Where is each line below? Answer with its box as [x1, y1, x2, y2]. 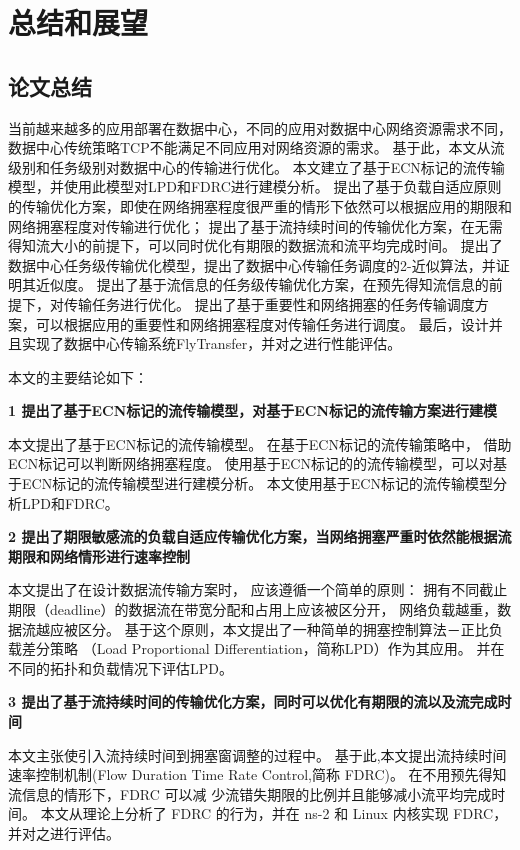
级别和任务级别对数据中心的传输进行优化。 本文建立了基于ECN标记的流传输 [8, 156, 505, 177]
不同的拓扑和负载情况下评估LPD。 [8, 657, 233, 678]
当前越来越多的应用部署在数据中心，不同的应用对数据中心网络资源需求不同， [8, 117, 512, 138]
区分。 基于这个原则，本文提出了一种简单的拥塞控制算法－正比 [77, 618, 489, 639]
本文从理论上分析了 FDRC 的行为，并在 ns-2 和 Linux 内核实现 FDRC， [40, 803, 508, 824]
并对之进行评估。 [8, 822, 120, 843]
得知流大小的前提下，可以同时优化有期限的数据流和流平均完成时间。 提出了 [8, 235, 503, 256]
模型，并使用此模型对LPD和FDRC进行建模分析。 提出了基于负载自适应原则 [8, 176, 502, 197]
